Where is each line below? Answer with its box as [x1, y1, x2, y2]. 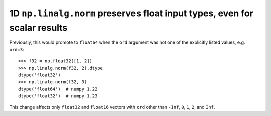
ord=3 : [9, 46, 25, 52]
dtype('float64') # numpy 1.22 [18, 86, 98, 92]
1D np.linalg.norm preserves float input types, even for [9, 8, 253, 19]
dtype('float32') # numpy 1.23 [18, 93, 98, 99]
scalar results [9, 22, 68, 33]
